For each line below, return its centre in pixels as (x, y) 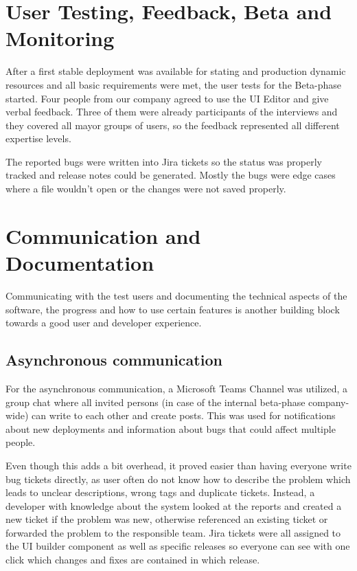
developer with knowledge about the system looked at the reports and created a (174, 505)
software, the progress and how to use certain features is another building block (173, 309)
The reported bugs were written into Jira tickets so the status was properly (164, 161)
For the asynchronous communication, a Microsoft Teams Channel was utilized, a (177, 388)
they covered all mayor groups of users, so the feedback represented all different (173, 125)
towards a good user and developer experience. (104, 323)
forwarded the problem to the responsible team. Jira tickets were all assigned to (173, 532)
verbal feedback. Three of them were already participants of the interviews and (172, 112)
